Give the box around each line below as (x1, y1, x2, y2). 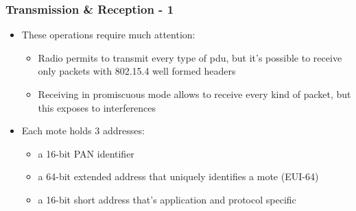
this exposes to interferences (38, 100, 156, 114)
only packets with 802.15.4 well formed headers (38, 64, 236, 78)
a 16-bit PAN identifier (38, 146, 134, 160)
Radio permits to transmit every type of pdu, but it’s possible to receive (38, 50, 342, 64)
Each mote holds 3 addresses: (21, 123, 145, 138)
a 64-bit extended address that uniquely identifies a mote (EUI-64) (38, 169, 319, 184)
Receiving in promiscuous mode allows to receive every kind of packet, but (38, 87, 351, 101)
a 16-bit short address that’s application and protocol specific (38, 192, 296, 206)
